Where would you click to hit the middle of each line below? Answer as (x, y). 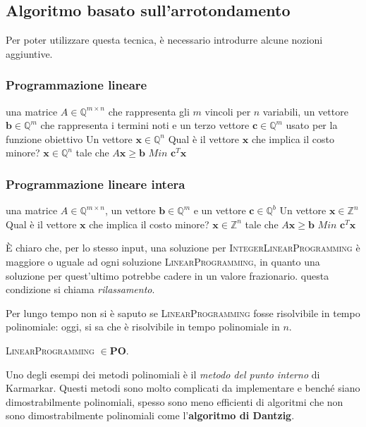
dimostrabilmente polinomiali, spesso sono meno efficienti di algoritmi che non (175, 401)
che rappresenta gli (149, 111)
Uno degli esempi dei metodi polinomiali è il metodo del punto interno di (163, 374)
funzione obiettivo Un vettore (69, 138)
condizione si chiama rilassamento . (80, 289)
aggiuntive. (29, 53)
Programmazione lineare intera (96, 184)
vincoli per (228, 111)
